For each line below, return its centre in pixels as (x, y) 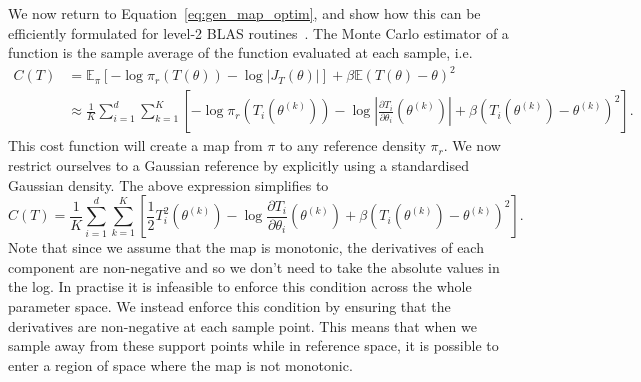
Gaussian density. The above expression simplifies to (168, 184)
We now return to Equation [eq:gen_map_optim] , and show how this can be (244, 13)
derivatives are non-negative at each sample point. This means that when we (242, 325)
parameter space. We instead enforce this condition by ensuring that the (229, 305)
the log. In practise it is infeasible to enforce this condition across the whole (240, 286)
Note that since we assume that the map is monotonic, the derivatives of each (246, 247)
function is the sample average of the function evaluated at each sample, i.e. (240, 52)
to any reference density (352, 145)
